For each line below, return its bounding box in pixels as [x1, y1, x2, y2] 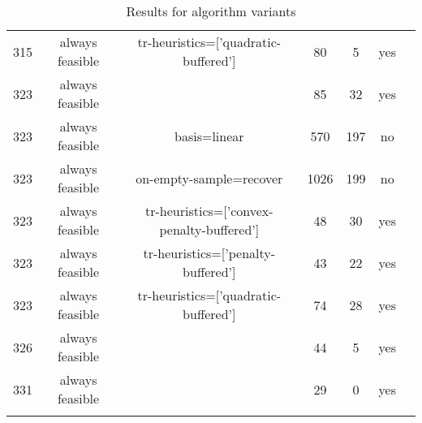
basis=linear [174, 126, 244, 145]
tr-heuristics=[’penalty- [143, 244, 276, 262]
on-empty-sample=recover [136, 168, 283, 188]
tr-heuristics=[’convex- [145, 201, 273, 220]
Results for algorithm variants [126, 2, 296, 20]
